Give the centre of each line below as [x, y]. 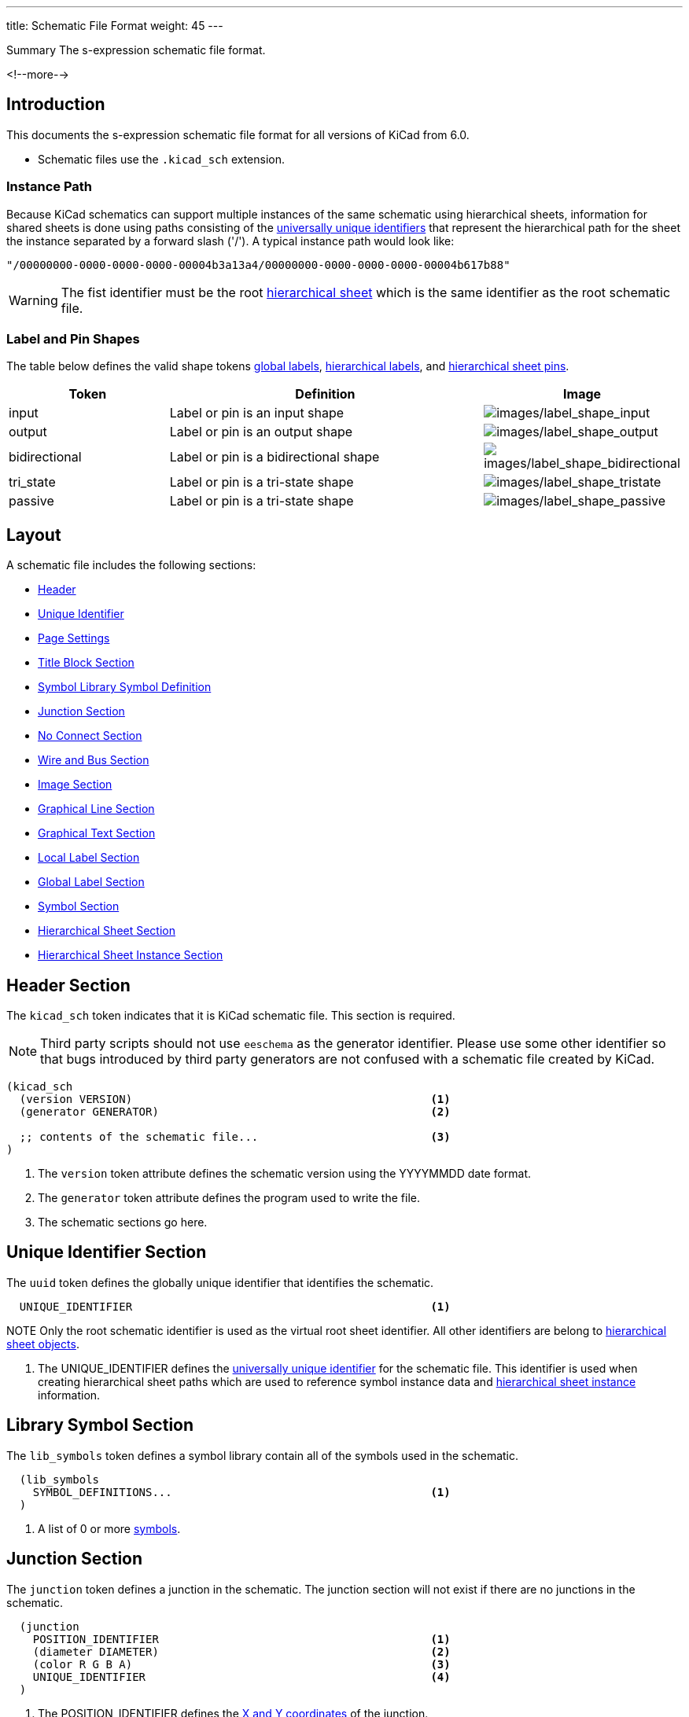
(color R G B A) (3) [241, 1664]
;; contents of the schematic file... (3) [235, 1137]
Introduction [56, 105]
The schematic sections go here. [123, 1222]
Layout [34, 535]
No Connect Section [90, 736]
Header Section [68, 985]
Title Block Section [86, 663]
